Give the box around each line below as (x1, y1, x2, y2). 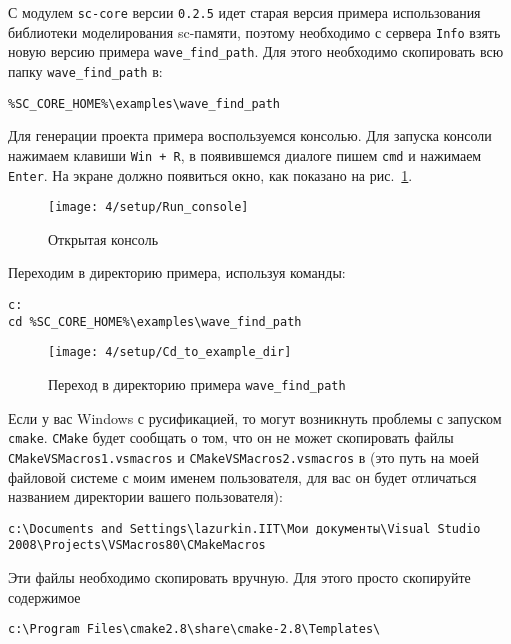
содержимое (8, 586, 81, 607)
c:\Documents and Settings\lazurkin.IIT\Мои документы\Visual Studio (8, 521, 481, 536)
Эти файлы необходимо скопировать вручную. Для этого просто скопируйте (8, 567, 471, 588)
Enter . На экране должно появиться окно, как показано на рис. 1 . (8, 164, 413, 185)
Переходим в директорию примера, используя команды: (8, 262, 346, 283)
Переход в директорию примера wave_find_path (48, 374, 346, 394)
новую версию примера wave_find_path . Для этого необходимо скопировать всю (8, 41, 504, 62)
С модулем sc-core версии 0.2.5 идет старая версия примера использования (8, 2, 481, 22)
